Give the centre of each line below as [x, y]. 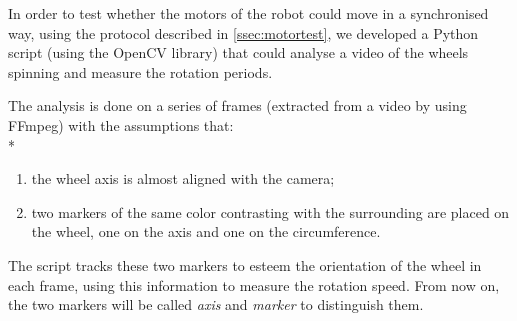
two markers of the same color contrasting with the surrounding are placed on [270, 211]
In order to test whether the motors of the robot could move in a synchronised [248, 13]
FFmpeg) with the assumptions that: [121, 124]
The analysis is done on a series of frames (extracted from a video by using [237, 105]
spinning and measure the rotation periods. [140, 71]
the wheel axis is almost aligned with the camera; [183, 178]
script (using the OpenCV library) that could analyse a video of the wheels [238, 52]
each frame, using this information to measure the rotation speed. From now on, [254, 284]
